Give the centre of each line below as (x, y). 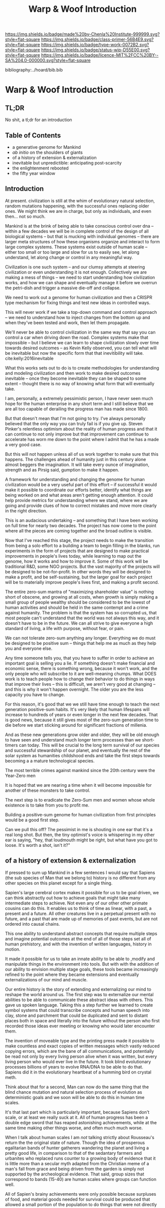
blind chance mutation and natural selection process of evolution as (74, 1092)
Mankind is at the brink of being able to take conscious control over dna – (79, 226)
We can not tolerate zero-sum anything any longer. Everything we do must (80, 638)
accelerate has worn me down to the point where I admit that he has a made (82, 439)
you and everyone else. (29, 648)
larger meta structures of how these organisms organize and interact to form (82, 241)
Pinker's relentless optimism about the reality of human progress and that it (81, 429)
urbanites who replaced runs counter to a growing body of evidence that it (80, 1158)
